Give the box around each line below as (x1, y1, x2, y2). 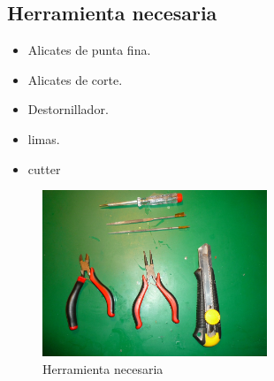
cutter (27, 159, 61, 178)
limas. (27, 129, 60, 148)
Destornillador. (27, 100, 109, 118)
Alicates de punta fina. (27, 41, 151, 59)
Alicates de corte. (27, 70, 123, 88)
